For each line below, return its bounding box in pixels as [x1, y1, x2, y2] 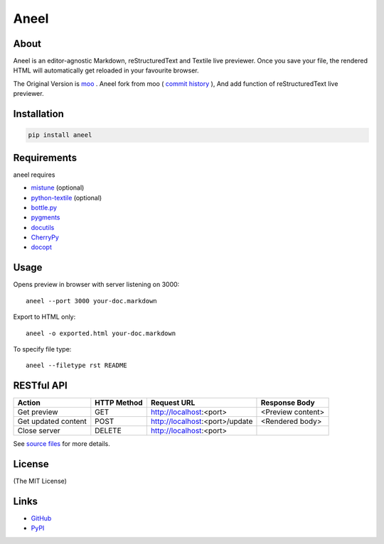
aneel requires [13, 170, 55, 179]
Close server [17, 426, 60, 436]
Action [17, 398, 41, 408]
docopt [31, 243, 53, 251]
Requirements [13, 151, 78, 163]
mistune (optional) [31, 183, 85, 192]
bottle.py [31, 203, 57, 212]
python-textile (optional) [31, 193, 102, 202]
